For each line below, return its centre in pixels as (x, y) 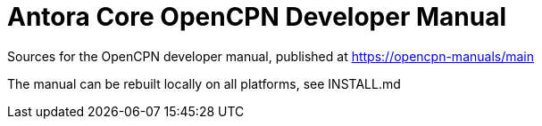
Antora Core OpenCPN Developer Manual (257, 17)
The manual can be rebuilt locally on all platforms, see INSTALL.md (204, 83)
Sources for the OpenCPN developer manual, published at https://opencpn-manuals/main (271, 56)
